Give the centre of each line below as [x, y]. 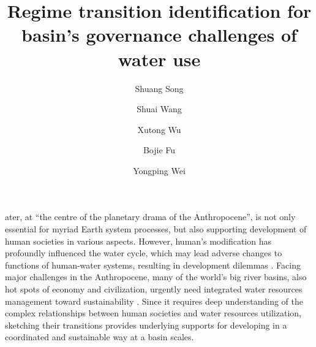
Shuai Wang [159, 109]
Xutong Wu [159, 129]
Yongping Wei [159, 170]
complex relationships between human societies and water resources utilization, [153, 313]
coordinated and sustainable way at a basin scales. [100, 337]
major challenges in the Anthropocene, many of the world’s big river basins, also [156, 277]
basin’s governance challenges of [159, 35]
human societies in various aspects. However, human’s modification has [138, 241]
